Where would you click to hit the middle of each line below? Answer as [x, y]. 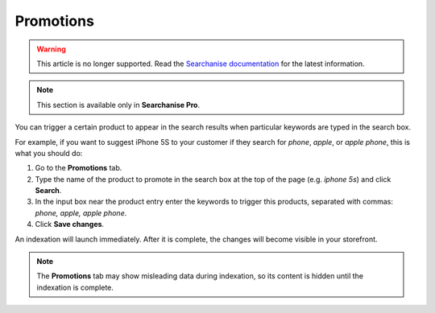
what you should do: [49, 153]
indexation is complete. [75, 287]
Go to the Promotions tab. [79, 168]
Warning [51, 49]
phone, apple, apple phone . [81, 212]
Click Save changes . [70, 224]
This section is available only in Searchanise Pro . [118, 105]
